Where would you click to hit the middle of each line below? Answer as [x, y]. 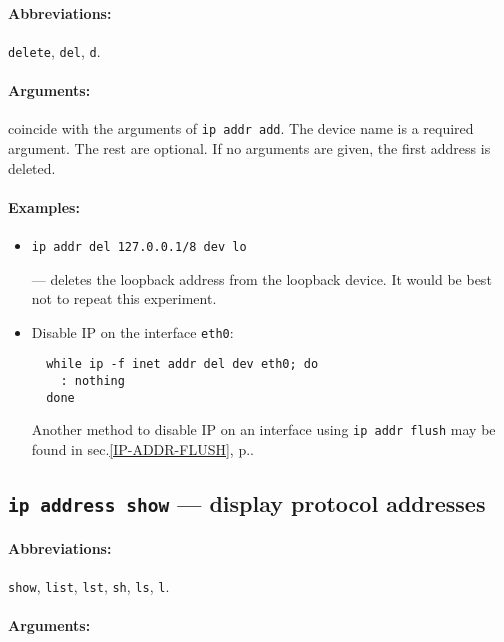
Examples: [44, 206]
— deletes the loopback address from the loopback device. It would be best [261, 278]
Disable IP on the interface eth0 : [132, 331]
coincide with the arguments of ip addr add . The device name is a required [241, 128]
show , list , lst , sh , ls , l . [89, 585]
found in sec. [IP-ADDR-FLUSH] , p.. [142, 449]
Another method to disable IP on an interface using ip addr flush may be [263, 429]
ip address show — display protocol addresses [247, 503]
